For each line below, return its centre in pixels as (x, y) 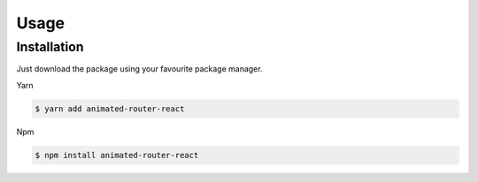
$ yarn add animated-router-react (110, 109)
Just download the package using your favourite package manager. (139, 69)
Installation (50, 47)
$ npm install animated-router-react (117, 155)
